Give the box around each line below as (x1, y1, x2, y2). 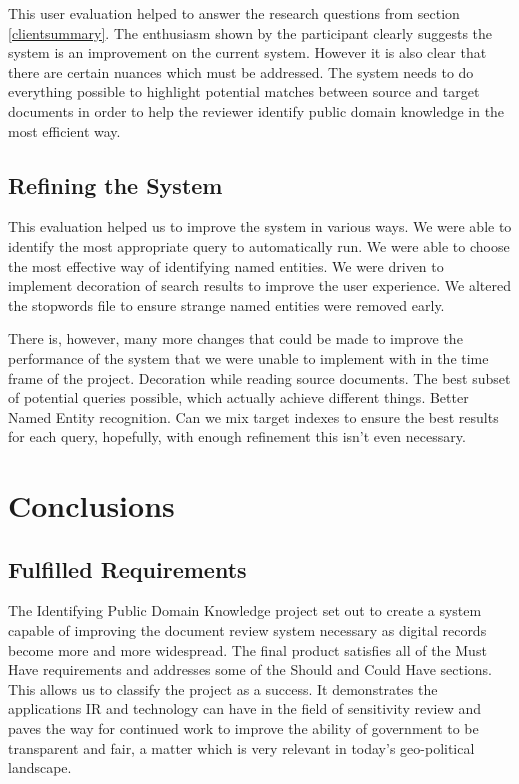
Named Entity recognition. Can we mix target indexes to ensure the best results (8, 406, 499, 427)
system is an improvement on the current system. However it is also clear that (8, 42, 487, 63)
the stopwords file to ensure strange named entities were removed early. (8, 294, 445, 315)
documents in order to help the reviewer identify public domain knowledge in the (8, 100, 505, 121)
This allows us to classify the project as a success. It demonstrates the (8, 678, 438, 699)
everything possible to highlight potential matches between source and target (8, 81, 480, 102)
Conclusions (8, 485, 175, 526)
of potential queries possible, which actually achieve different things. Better (8, 387, 469, 408)
